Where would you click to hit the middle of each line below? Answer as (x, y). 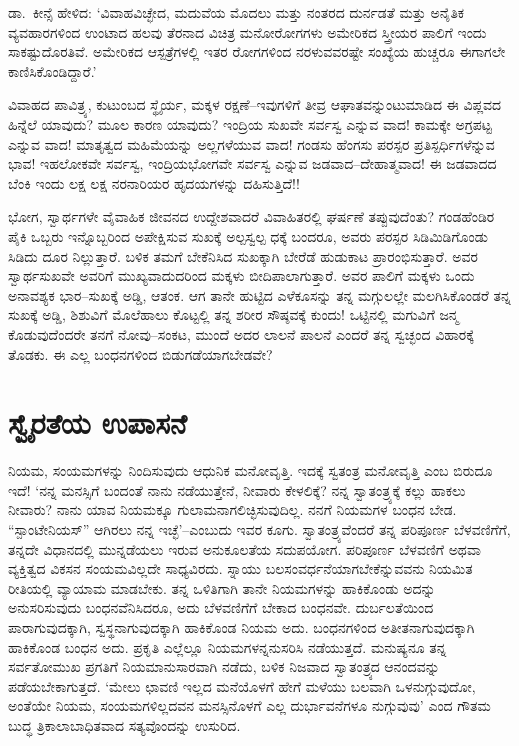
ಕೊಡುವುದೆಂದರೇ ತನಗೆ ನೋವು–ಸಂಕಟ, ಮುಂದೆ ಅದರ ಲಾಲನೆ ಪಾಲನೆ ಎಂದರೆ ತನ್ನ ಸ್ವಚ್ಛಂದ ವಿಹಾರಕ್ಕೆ (241, 333)
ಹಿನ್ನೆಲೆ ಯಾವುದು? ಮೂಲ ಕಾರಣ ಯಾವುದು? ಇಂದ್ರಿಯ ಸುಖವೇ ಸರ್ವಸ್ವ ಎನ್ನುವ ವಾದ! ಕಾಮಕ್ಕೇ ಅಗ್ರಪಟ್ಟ (250, 123)
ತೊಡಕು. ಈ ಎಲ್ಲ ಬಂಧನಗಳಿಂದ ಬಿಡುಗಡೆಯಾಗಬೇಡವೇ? (140, 353)
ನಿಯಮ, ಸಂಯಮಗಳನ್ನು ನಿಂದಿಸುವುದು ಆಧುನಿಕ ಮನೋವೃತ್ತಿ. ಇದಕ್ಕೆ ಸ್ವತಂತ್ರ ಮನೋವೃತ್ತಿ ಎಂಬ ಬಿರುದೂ (250, 470)
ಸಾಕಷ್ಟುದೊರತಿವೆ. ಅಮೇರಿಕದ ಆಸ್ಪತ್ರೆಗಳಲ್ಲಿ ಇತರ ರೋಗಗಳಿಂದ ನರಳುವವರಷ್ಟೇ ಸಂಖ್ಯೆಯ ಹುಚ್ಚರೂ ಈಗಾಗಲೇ (257, 51)
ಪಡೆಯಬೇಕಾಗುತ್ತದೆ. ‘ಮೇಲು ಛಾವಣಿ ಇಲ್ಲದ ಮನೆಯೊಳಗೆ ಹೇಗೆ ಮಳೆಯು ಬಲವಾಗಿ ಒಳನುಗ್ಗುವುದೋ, (242, 685)
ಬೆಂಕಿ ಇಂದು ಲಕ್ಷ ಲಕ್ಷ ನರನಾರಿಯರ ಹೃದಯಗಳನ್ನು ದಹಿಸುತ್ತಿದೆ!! (154, 182)
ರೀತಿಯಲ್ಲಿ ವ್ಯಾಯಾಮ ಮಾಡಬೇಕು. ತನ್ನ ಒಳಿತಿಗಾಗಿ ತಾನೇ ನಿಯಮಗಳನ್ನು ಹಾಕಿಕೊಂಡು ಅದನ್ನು (222, 587)
